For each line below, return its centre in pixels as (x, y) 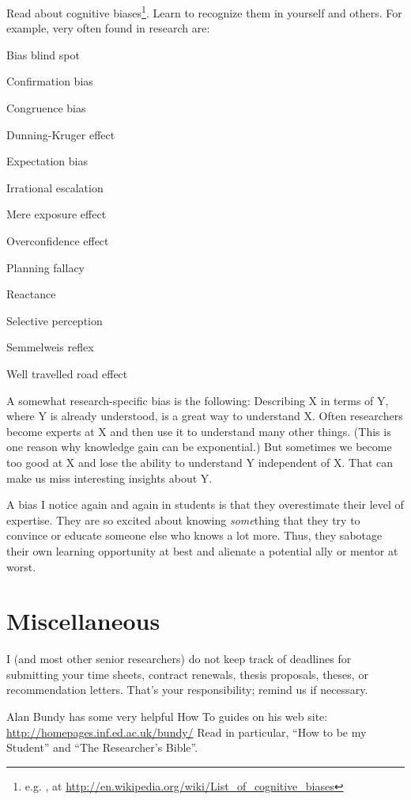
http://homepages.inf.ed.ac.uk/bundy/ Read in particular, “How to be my (187, 732)
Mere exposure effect (57, 214)
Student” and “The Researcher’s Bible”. (102, 747)
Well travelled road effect (67, 373)
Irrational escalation (55, 187)
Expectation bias (47, 161)
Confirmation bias (50, 81)
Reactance (31, 294)
